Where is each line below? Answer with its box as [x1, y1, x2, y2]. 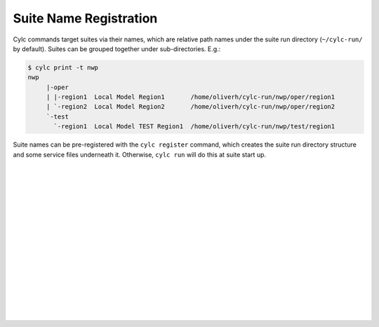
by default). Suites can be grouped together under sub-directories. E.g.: [13, 44, 221, 53]
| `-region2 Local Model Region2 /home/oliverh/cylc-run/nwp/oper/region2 [46, 102, 335, 111]
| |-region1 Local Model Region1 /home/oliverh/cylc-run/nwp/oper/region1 [46, 93, 335, 101]
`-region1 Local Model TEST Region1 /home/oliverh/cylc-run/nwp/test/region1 [53, 123, 335, 131]
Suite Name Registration [13, 11, 158, 26]
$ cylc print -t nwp [27, 63, 98, 72]
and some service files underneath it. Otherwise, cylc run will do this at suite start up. [13, 150, 267, 159]
